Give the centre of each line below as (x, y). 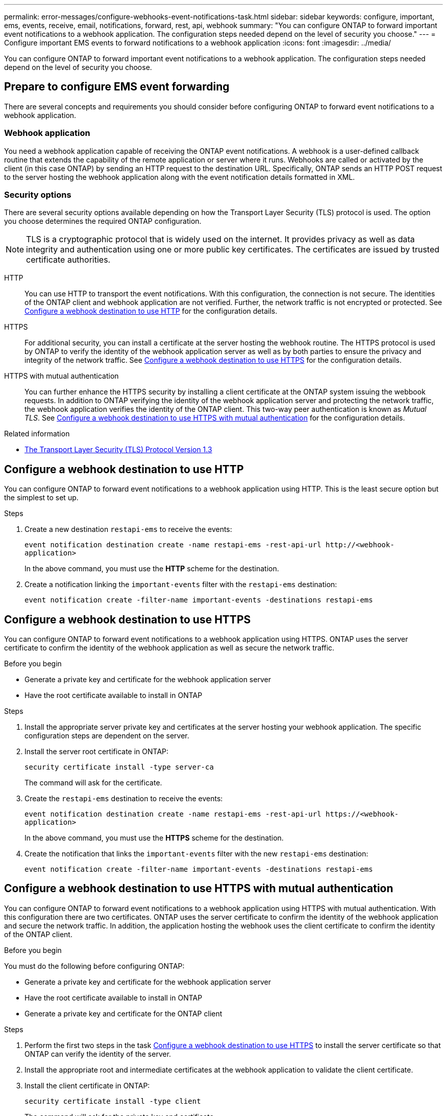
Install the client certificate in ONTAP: (87, 1085)
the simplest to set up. (41, 498)
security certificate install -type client (113, 1101)
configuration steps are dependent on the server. (107, 736)
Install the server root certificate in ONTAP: (97, 752)
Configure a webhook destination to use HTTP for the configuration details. (151, 311)
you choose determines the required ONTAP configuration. (103, 221)
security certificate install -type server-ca (119, 767)
